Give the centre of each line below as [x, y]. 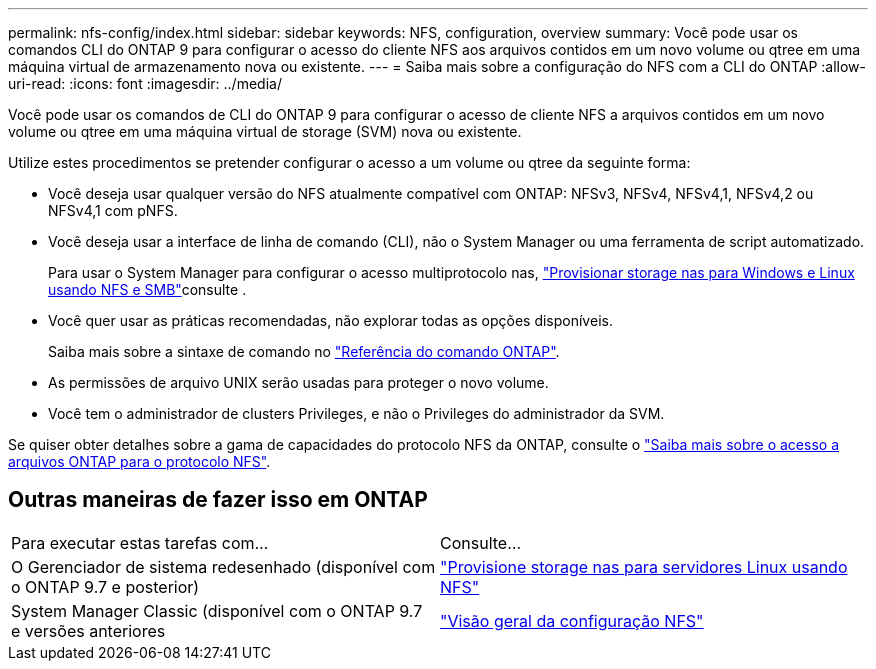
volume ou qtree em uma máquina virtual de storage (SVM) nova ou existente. [265, 131]
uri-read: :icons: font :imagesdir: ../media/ [145, 83]
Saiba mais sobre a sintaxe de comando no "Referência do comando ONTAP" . [304, 351]
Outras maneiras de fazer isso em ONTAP [218, 500]
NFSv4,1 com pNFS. [113, 210]
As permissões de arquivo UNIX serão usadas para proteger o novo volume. [298, 382]
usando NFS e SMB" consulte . [147, 289]
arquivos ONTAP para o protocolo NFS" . [139, 461]
